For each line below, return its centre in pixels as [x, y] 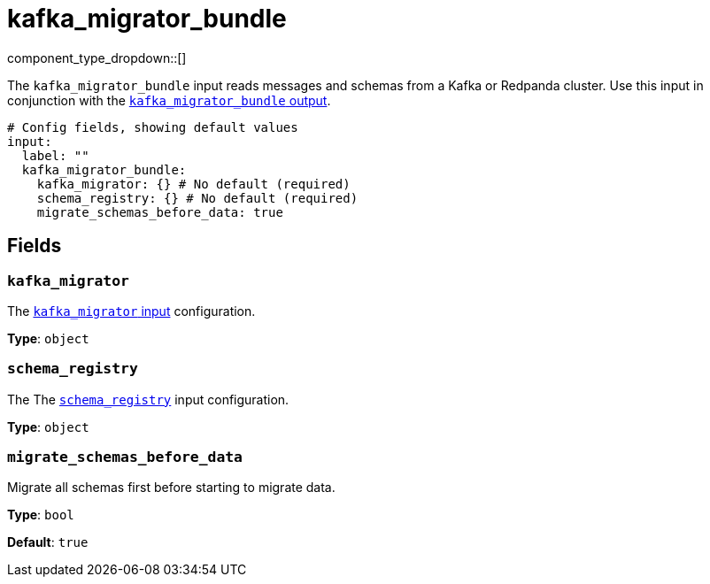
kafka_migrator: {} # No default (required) [193, 184]
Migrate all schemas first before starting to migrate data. [171, 488]
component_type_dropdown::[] [97, 58]
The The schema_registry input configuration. [148, 399]
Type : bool [41, 515]
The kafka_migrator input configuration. [131, 311]
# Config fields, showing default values [153, 127]
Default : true [48, 542]
